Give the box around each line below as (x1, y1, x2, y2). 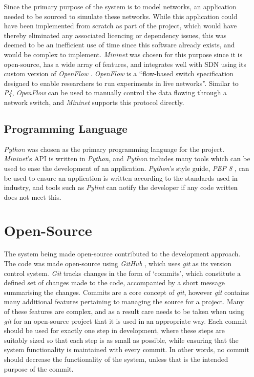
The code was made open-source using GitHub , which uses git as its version (4, 258, 232, 269)
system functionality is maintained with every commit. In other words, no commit (4, 344, 250, 355)
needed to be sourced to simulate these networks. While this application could (4, 11, 238, 21)
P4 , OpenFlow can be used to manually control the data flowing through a (4, 87, 227, 98)
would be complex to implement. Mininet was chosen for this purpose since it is (4, 49, 242, 59)
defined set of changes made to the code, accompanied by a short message (4, 277, 225, 288)
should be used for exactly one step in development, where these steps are (4, 325, 225, 335)
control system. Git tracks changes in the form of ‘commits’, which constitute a (4, 268, 241, 278)
